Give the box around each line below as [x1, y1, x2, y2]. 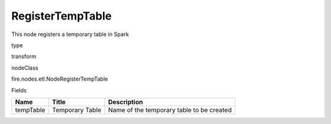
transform [11, 53, 37, 60]
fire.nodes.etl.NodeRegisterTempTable [11, 75, 108, 82]
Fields [11, 86, 27, 94]
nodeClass [11, 64, 39, 71]
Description [108, 98, 143, 106]
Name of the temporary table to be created [108, 106, 232, 114]
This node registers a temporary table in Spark [11, 31, 129, 38]
